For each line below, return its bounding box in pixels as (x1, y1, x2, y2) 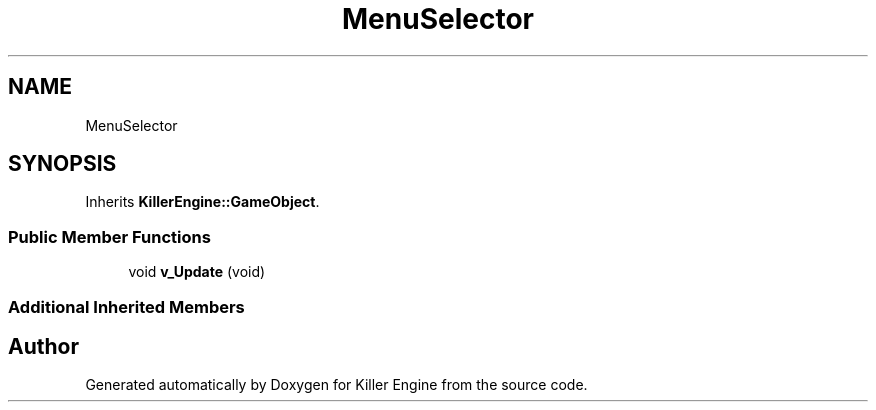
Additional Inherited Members (8, 296, 245, 317)
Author (8, 333, 79, 359)
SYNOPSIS (8, 151, 117, 177)
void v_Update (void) (128, 263, 266, 281)
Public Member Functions (8, 226, 211, 247)
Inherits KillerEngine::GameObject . (85, 193, 320, 211)
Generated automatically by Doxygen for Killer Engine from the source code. (85, 376, 588, 394)
